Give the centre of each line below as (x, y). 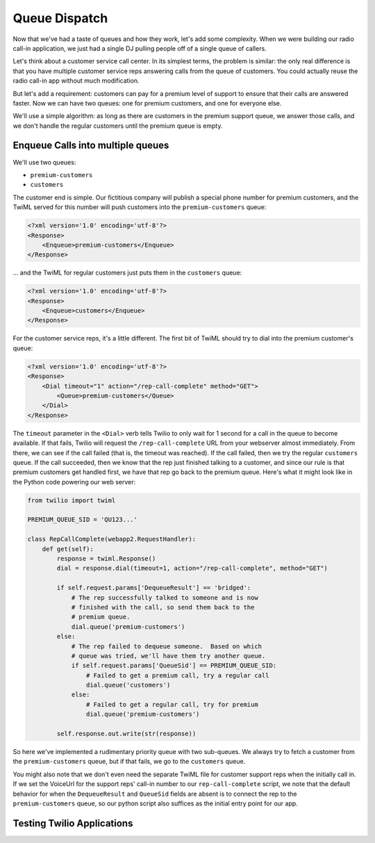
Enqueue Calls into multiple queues (91, 146)
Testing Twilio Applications (73, 823)
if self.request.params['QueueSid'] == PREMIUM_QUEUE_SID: (174, 666)
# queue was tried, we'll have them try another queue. (168, 656)
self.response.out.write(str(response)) (126, 734)
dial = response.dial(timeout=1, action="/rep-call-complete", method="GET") (192, 568)
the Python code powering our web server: (74, 482)
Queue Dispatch (60, 18)
